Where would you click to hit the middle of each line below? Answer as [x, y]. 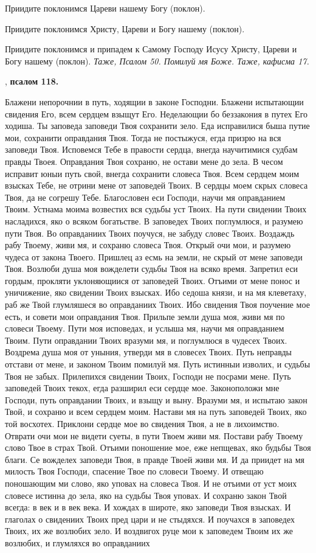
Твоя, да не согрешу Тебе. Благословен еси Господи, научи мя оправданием [145, 197]
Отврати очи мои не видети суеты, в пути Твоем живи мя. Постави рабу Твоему [154, 435]
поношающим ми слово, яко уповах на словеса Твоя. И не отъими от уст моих [151, 483]
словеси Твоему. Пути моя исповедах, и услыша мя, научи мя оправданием [145, 328]
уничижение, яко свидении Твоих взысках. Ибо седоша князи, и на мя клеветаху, [156, 292]
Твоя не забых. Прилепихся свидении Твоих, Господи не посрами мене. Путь [148, 376]
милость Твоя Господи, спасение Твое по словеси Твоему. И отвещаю [134, 471]
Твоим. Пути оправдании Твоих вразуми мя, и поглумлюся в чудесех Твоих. [146, 340]
